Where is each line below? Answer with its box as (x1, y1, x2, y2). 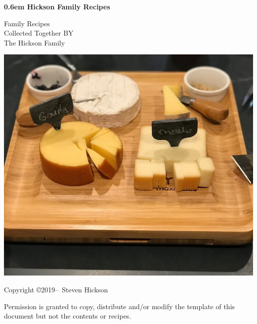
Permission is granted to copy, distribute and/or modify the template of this (4, 301, 235, 311)
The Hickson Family (4, 37, 65, 47)
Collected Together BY (4, 28, 74, 38)
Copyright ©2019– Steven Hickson (4, 284, 108, 295)
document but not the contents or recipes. (4, 311, 131, 321)
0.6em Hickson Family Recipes (4, 1, 110, 11)
